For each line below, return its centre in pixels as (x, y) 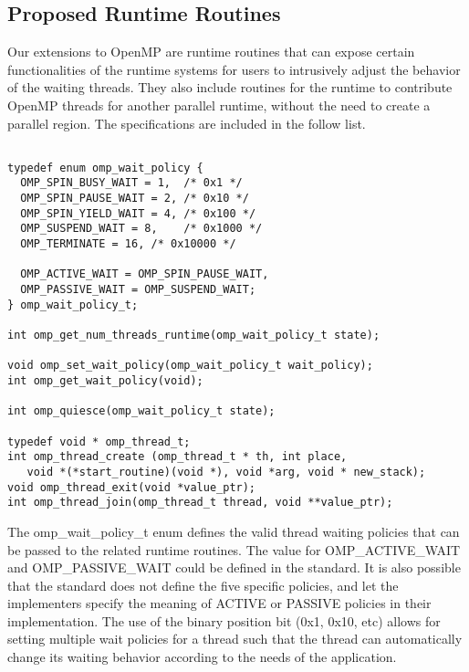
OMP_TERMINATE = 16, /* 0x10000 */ (128, 244)
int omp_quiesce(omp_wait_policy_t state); (141, 411)
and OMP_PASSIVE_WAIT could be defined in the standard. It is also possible (234, 567)
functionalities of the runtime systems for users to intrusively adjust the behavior (234, 69)
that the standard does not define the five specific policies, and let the (203, 585)
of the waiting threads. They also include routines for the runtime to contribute (230, 87)
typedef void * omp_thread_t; (99, 441)
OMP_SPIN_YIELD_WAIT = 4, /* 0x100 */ (138, 213)
